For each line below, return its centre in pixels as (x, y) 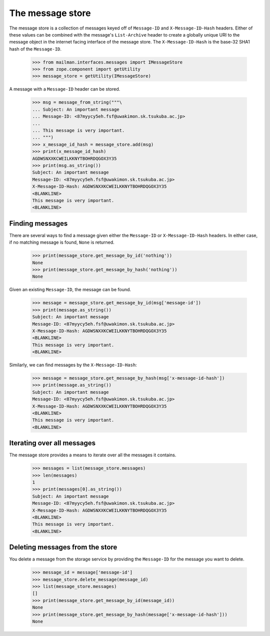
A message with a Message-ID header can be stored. (65, 89)
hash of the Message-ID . (35, 49)
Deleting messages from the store (63, 547)
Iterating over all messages (52, 443)
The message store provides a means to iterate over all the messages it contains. (93, 455)
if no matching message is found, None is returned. (62, 242)
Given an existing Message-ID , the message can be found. (70, 290)
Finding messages (38, 223)
